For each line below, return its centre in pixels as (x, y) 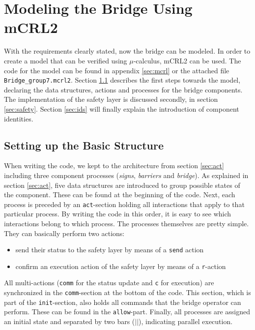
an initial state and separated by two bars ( (70, 321)
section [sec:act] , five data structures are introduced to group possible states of (122, 185)
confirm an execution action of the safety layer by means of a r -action (121, 266)
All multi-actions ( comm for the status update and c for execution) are (109, 283)
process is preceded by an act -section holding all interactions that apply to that (124, 204)
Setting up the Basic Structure (84, 145)
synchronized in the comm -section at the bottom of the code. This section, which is (127, 292)
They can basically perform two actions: (64, 233)
